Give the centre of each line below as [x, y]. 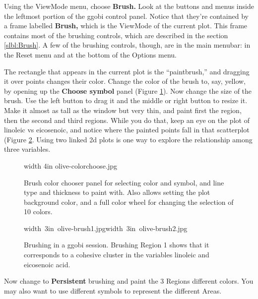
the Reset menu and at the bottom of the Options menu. [90, 54]
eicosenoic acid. [47, 264]
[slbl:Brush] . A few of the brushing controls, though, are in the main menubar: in [127, 45]
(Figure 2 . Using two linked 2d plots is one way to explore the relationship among [128, 139]
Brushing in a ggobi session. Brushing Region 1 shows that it [117, 245]
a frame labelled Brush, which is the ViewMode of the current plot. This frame [126, 26]
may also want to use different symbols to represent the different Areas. [113, 290]
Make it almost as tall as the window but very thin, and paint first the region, [123, 110]
